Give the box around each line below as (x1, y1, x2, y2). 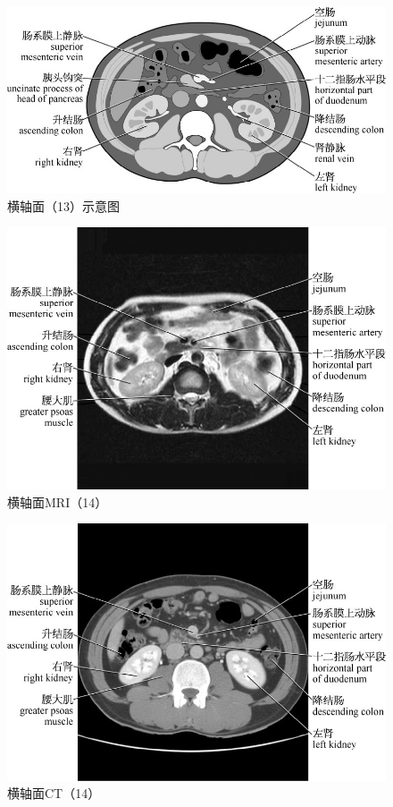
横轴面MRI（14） (7, 492, 108, 511)
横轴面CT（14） (7, 784, 101, 803)
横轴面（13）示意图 (7, 196, 120, 215)
